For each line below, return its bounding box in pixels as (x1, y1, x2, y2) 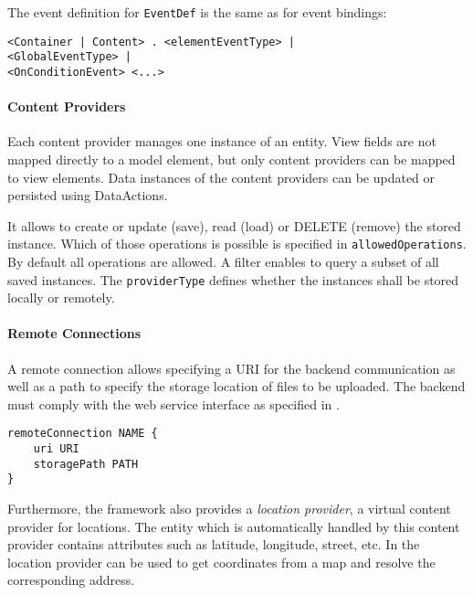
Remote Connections (7, 324, 142, 343)
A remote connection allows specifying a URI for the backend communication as (7, 358, 456, 377)
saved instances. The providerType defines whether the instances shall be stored (7, 270, 459, 289)
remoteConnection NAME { (7, 427, 158, 441)
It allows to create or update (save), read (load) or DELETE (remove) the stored (7, 216, 461, 235)
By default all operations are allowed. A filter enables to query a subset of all (7, 252, 439, 271)
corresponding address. (7, 570, 135, 590)
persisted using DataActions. (7, 186, 168, 205)
